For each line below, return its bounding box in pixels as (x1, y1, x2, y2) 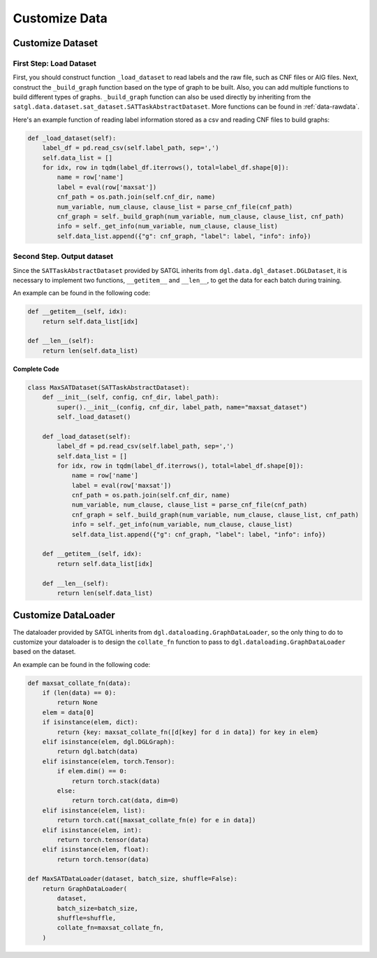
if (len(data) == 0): (42, 689, 117, 697)
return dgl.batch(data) (57, 747, 139, 756)
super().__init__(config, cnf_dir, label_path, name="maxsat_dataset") (57, 403, 308, 411)
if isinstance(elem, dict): (42, 718, 139, 726)
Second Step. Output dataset (13, 252, 114, 262)
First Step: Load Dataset (13, 58, 97, 68)
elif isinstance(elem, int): (42, 826, 142, 834)
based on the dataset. (13, 647, 76, 656)
